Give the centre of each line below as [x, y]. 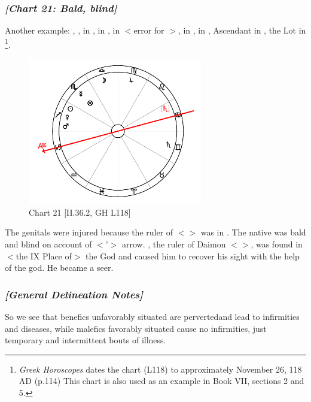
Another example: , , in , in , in [62, 30]
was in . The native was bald [253, 232]
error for [149, 30]
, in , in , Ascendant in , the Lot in [242, 30]
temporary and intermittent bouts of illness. [86, 340]
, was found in [277, 244]
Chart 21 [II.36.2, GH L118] [80, 212]
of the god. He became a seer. [59, 268]
